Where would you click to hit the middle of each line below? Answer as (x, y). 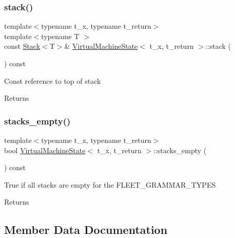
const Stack (22, 46)
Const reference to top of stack (53, 80)
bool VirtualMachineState (45, 150)
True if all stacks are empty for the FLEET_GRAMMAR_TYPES (110, 184)
